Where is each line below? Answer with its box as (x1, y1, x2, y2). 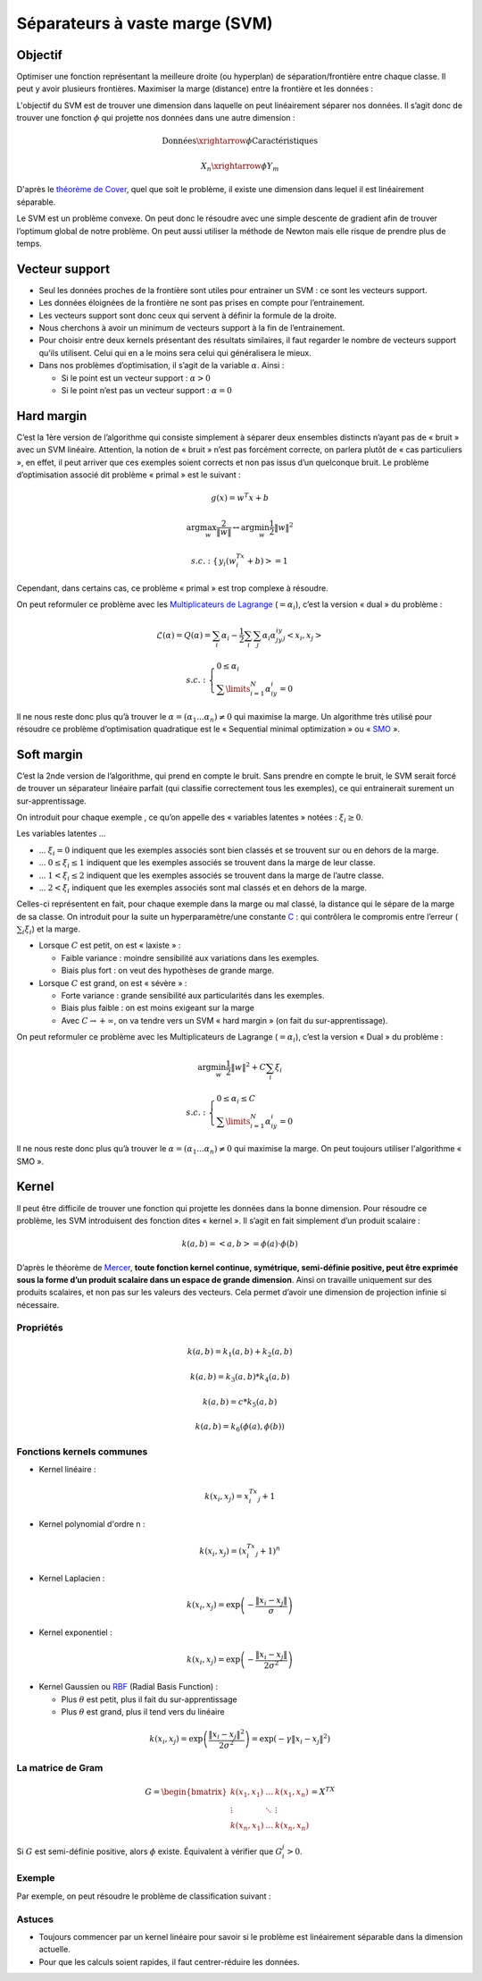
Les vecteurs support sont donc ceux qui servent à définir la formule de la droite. (38, 309, 337, 321)
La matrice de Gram (16, 1762, 104, 1774)
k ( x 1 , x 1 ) (229, 1787, 264, 1799)
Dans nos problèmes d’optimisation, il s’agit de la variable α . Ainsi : (38, 360, 285, 371)
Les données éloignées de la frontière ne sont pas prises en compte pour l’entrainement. (38, 298, 365, 308)
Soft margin (16, 746, 84, 762)
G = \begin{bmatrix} (145, 1787, 228, 1797)
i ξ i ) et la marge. (22, 923, 80, 936)
